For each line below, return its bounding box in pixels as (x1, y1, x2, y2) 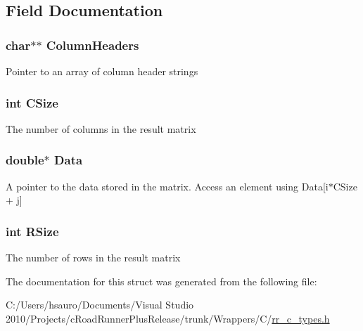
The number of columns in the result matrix (6, 121, 196, 136)
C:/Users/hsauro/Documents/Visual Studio (6, 297, 194, 312)
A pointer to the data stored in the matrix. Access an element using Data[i (6, 179, 329, 193)
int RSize (6, 222, 59, 240)
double (6, 151, 44, 169)
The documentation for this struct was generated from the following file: (6, 273, 317, 288)
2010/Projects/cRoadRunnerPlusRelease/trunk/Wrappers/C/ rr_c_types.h (6, 311, 330, 325)
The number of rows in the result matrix (6, 250, 181, 265)
